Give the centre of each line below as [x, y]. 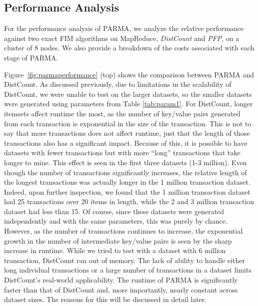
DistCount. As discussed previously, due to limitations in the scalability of [118, 84]
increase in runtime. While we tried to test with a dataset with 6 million [115, 250]
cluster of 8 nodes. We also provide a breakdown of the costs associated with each [129, 48]
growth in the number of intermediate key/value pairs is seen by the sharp [118, 240]
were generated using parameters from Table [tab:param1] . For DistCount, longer [128, 104]
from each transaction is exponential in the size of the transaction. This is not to [128, 123]
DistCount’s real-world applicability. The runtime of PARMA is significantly [121, 280]
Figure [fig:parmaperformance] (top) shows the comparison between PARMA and [129, 74]
